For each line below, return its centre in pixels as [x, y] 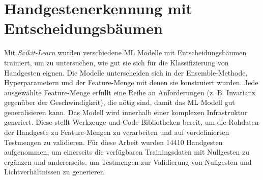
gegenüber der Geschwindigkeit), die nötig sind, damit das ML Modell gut [120, 102]
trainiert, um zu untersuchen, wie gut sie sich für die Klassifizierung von [116, 62]
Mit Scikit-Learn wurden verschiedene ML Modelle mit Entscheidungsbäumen [125, 52]
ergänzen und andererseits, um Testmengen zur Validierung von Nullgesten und [128, 161]
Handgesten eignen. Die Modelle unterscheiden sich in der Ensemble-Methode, [126, 72]
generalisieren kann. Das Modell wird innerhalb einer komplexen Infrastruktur [126, 112]
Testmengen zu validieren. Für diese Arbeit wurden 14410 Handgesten [113, 142]
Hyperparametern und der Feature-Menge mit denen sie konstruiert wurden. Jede [131, 82]
